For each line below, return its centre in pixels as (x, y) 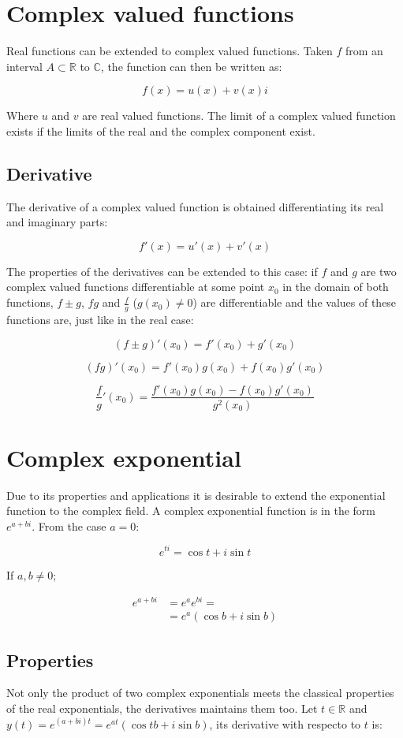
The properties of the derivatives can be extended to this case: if (162, 271)
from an (364, 51)
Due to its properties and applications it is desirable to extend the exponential (196, 495)
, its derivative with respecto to (285, 723)
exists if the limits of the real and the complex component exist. (161, 130)
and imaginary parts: (57, 222)
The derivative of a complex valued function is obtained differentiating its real (195, 206)
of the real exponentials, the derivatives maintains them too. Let (162, 708)
